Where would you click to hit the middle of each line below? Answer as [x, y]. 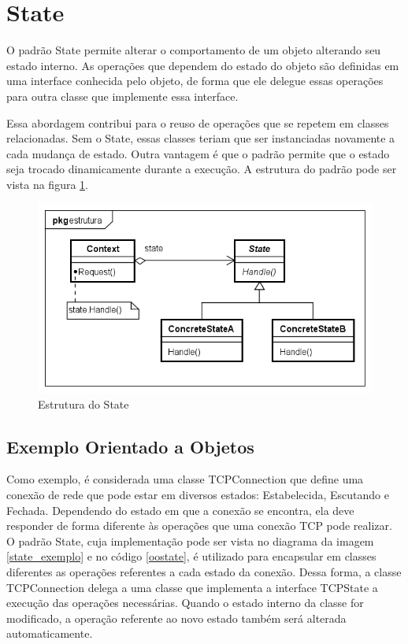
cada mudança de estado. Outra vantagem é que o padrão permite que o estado [198, 153]
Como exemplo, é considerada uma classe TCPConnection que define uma [185, 479]
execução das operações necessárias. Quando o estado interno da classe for [185, 603]
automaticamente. [50, 633]
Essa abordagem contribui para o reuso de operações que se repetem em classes [198, 122]
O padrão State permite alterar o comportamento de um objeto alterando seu [194, 50]
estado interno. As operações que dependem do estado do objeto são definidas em [203, 65]
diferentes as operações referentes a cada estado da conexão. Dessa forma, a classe [204, 571]
